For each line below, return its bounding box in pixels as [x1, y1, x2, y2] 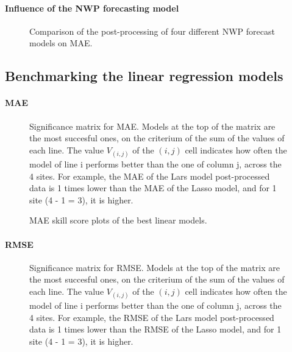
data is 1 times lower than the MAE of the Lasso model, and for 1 [29, 181, 277, 194]
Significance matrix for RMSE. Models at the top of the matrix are [29, 261, 280, 273]
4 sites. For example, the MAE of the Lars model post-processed [29, 169, 270, 182]
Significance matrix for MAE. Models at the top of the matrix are [29, 119, 276, 132]
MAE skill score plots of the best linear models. [29, 214, 207, 227]
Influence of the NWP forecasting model [5, 1, 179, 14]
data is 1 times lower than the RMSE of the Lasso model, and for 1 [29, 323, 282, 336]
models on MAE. [29, 37, 93, 49]
